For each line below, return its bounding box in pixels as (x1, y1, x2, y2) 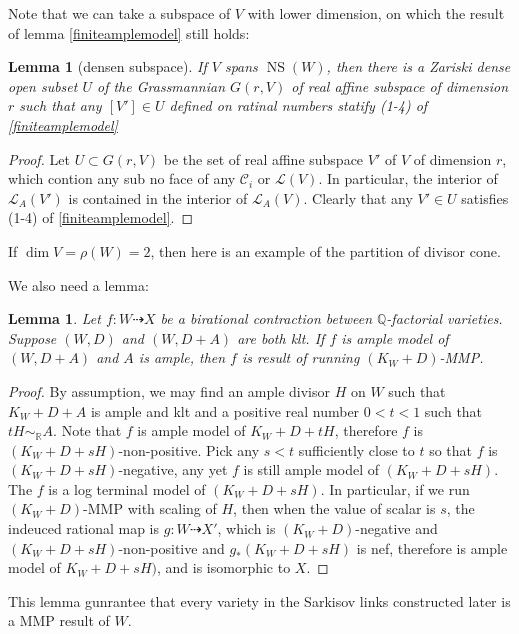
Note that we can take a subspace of (8, 3, 231, 23)
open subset (8, 75, 78, 96)
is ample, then (138, 347, 226, 368)
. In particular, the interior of (318, 168, 498, 189)
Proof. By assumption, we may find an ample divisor (8, 380, 331, 401)
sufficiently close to (298, 439, 415, 460)
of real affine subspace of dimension (291, 75, 509, 96)
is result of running (241, 347, 360, 368)
